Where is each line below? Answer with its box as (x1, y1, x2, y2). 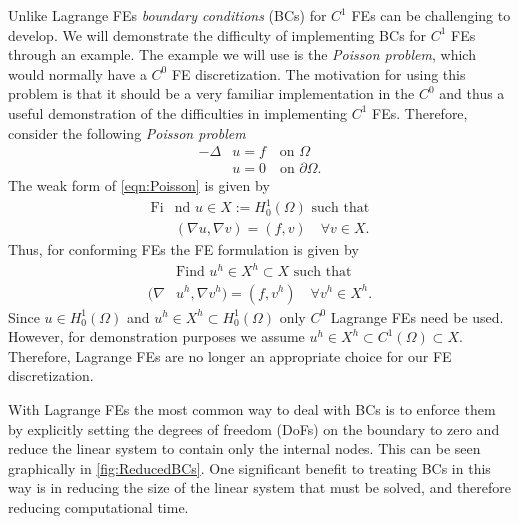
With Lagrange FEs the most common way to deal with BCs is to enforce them (8, 398, 496, 419)
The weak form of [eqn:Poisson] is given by (8, 175, 270, 196)
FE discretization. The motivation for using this (171, 63, 466, 84)
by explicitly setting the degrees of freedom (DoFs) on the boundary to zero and (8, 418, 500, 439)
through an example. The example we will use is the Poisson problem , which (8, 44, 476, 65)
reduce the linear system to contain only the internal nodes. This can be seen (8, 438, 481, 459)
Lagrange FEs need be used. (330, 306, 504, 327)
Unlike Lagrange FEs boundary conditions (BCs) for (8, 5, 327, 25)
